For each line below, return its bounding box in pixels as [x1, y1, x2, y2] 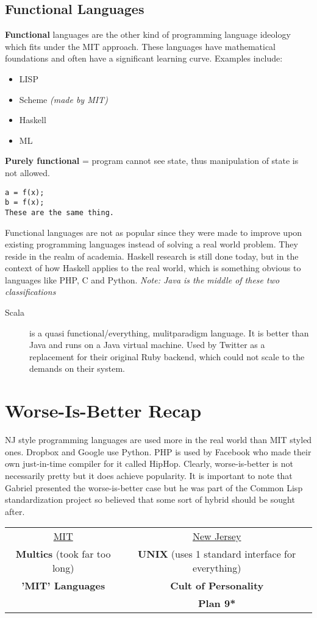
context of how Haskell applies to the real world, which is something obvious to [5, 261, 301, 274]
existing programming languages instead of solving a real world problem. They [5, 238, 298, 250]
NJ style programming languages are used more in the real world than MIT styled [5, 433, 312, 446]
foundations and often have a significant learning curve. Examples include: [5, 52, 283, 65]
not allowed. [5, 166, 50, 179]
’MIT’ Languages [21, 578, 105, 593]
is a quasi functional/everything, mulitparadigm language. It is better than [29, 326, 309, 339]
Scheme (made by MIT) [19, 93, 108, 105]
